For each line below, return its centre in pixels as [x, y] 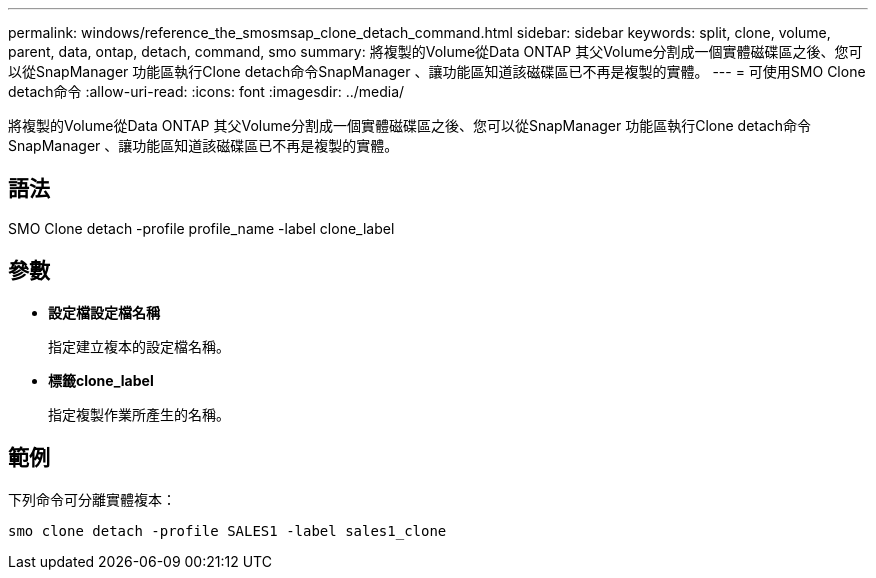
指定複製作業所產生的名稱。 [139, 414]
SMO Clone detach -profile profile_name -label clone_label [201, 228]
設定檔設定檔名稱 [104, 312]
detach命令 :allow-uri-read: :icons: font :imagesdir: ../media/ [206, 91]
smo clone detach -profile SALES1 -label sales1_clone [227, 530]
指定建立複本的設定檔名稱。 [139, 346]
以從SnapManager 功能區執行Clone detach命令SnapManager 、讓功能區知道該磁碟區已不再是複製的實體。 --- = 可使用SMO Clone [437, 71]
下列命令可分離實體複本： [92, 499]
